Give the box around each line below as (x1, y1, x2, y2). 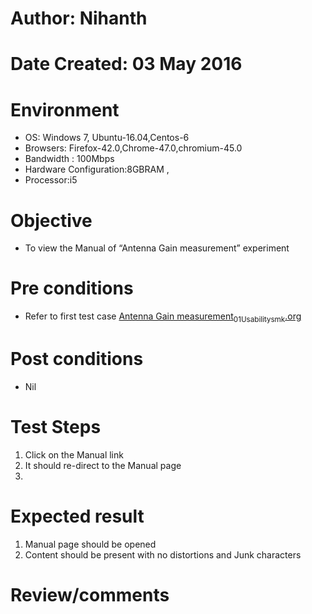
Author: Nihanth (10, 7, 148, 30)
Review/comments (10, 583, 170, 606)
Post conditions (10, 348, 144, 371)
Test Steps (10, 416, 102, 439)
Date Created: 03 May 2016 (10, 53, 243, 76)
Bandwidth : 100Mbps (24, 153, 115, 165)
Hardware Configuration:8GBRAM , (24, 163, 170, 176)
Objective (10, 209, 93, 232)
